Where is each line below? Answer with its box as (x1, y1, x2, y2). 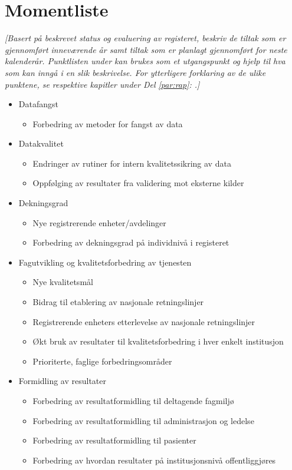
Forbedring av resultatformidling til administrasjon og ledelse (32, 414, 254, 426)
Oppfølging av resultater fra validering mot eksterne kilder (32, 177, 244, 189)
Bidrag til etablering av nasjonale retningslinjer (32, 296, 204, 308)
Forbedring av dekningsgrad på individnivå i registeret (32, 236, 229, 249)
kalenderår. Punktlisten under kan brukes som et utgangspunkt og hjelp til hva (5, 55, 286, 67)
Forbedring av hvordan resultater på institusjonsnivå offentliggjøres (32, 454, 276, 466)
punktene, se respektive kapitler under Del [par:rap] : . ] (5, 78, 200, 90)
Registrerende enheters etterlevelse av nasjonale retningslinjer (32, 315, 255, 327)
